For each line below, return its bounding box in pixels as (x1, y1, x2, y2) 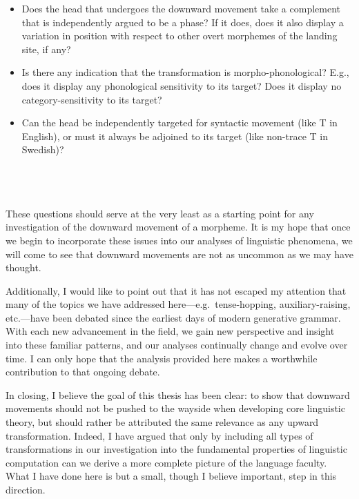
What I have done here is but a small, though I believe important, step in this (6, 469, 337, 483)
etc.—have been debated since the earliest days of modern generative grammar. (6, 310, 341, 324)
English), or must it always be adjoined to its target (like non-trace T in (21, 128, 328, 143)
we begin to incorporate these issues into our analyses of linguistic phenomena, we (6, 233, 353, 247)
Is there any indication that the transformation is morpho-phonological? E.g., (21, 65, 349, 79)
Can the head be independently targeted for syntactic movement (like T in (21, 115, 338, 130)
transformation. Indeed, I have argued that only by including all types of (6, 428, 313, 442)
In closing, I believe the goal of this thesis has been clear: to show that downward (6, 387, 350, 402)
